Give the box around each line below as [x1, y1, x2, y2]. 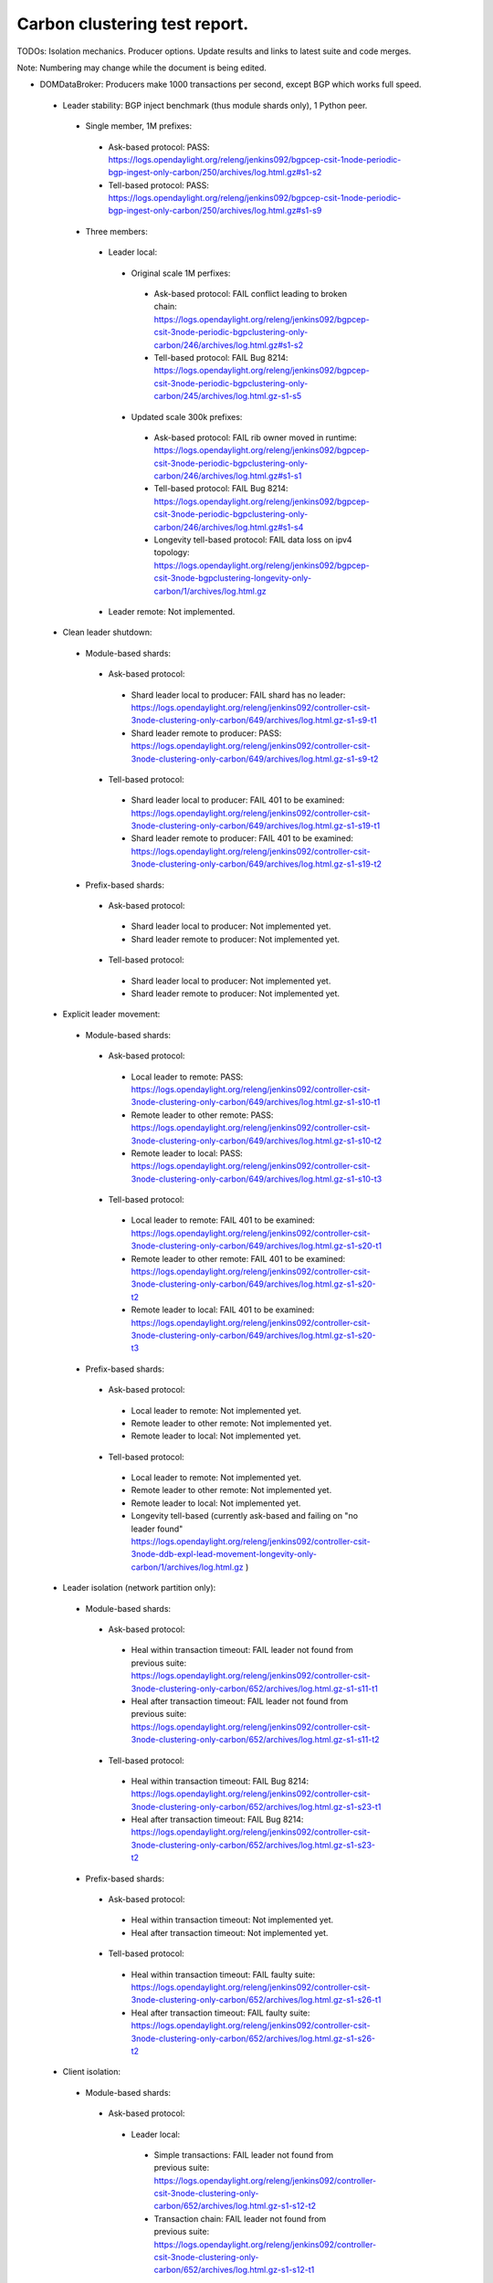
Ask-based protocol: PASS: [108, 142, 210, 153]
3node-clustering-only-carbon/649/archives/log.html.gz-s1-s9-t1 [131, 715, 378, 726]
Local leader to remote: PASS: [131, 1071, 244, 1082]
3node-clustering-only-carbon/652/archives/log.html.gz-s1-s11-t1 [131, 1683, 378, 1694]
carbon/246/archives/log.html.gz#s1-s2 [153, 339, 304, 351]
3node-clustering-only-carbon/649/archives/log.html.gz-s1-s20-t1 [131, 1240, 383, 1251]
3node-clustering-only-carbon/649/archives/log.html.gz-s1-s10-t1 [131, 1097, 381, 1108]
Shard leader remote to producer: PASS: [131, 727, 282, 739]
